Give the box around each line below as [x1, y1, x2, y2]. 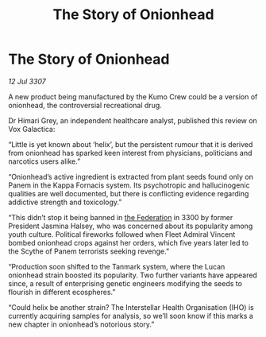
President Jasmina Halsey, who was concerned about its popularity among [8, 221, 253, 230]
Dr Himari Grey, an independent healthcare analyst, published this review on [8, 115, 258, 125]
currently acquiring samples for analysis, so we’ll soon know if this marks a [8, 311, 254, 320]
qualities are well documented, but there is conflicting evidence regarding [8, 188, 249, 198]
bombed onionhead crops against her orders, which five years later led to [8, 238, 249, 247]
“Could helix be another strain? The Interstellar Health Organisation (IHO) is [8, 302, 254, 312]
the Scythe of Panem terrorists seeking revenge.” [8, 246, 169, 256]
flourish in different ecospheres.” [8, 287, 116, 296]
